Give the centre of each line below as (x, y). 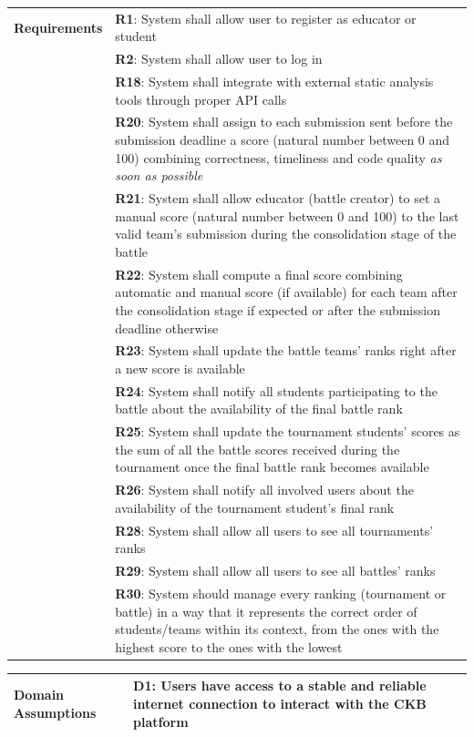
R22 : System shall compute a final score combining (259, 274)
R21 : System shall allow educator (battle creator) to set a (278, 198)
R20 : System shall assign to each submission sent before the (284, 122)
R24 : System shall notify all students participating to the (276, 390)
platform (161, 721)
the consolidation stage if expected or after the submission (278, 309)
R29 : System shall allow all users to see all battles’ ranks (275, 571)
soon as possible (159, 175)
